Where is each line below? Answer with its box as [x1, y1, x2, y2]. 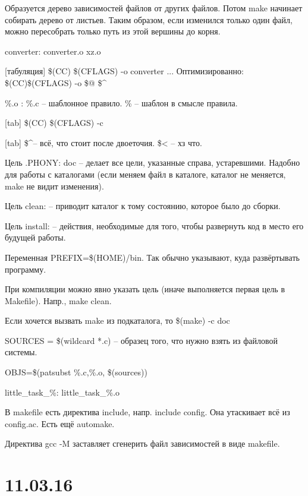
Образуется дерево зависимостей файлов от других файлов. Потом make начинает [5, 2, 303, 14]
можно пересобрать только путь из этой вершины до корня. [5, 25, 221, 37]
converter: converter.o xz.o [5, 45, 101, 57]
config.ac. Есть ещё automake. [5, 417, 115, 429]
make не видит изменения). [5, 179, 104, 192]
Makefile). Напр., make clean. [5, 294, 112, 307]
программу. [5, 263, 46, 275]
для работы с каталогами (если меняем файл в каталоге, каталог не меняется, [5, 168, 286, 180]
